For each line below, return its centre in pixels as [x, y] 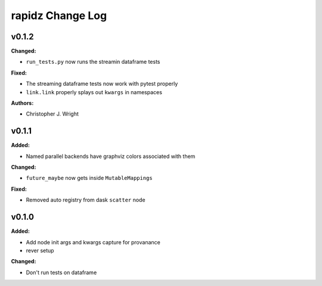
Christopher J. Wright [52, 114]
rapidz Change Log [59, 15]
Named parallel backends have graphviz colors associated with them [111, 156]
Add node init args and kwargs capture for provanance [93, 242]
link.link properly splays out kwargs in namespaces [94, 92]
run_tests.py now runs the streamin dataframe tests [93, 62]
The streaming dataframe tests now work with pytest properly [102, 84]
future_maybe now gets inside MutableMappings [89, 178]
